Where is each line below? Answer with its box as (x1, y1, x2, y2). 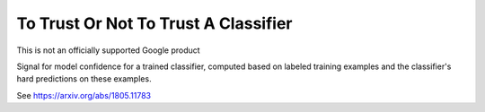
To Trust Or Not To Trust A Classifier (16, 13, 293, 33)
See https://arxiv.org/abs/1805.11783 (16, 90, 152, 100)
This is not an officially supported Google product (16, 45, 201, 56)
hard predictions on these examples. (16, 73, 152, 84)
